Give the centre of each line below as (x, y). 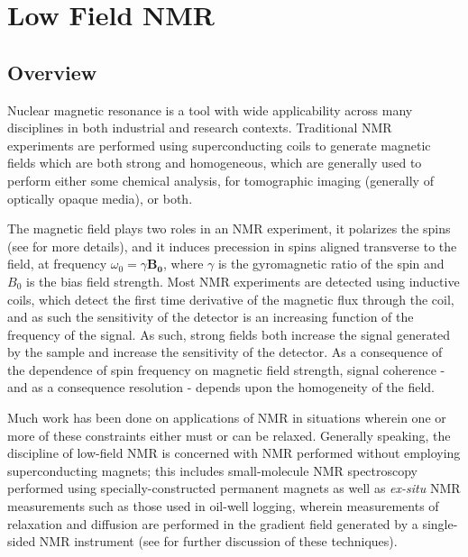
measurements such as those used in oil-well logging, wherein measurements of (223, 506)
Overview (52, 72)
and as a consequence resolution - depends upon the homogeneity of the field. (221, 387)
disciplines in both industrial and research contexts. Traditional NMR (200, 128)
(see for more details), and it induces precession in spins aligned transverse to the (232, 246)
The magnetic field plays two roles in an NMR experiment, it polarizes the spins (229, 228)
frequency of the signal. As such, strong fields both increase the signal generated (229, 334)
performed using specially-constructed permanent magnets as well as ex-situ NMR (234, 488)
